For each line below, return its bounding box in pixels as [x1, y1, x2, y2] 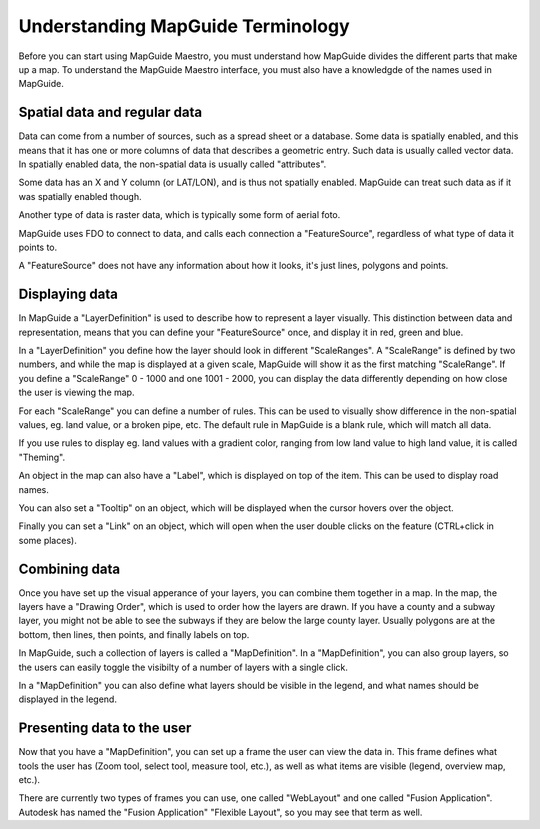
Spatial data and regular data [18, 104, 203, 121]
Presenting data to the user [18, 720, 192, 737]
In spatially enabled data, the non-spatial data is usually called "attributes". [18, 158, 327, 170]
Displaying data [18, 286, 119, 303]
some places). [18, 534, 77, 546]
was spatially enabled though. [18, 190, 142, 202]
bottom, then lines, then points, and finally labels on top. [18, 628, 250, 640]
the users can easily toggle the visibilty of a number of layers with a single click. [18, 661, 349, 673]
